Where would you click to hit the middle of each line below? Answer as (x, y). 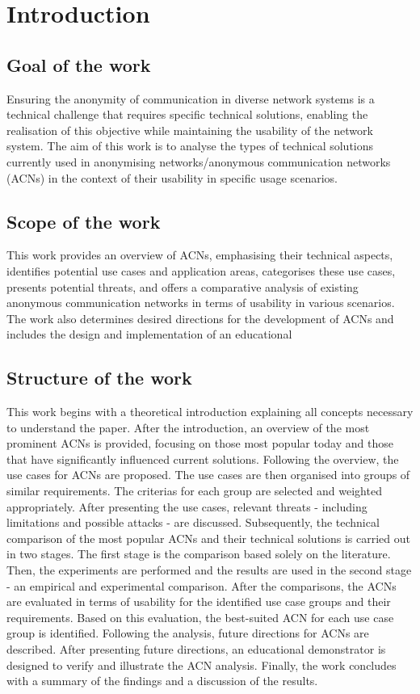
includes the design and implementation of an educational (149, 334)
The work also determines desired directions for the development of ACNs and (200, 318)
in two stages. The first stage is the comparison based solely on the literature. (199, 554)
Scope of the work (84, 221)
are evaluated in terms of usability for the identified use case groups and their (199, 601)
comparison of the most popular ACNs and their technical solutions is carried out (208, 538)
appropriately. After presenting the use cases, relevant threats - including (187, 506)
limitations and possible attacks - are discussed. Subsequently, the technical (193, 522)
